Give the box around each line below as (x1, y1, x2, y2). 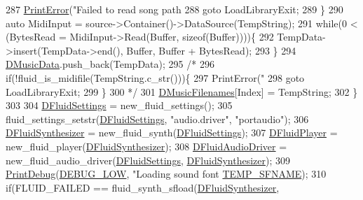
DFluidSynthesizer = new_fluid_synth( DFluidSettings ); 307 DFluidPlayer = (6, 125, 338, 140)
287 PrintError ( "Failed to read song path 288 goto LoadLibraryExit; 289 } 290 (6, 2, 343, 16)
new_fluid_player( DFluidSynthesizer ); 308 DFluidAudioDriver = (6, 138, 287, 153)
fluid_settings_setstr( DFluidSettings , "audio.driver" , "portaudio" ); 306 (6, 111, 309, 126)
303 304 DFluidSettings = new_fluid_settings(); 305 (6, 98, 233, 113)
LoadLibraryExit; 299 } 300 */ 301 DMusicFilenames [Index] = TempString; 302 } (6, 84, 358, 99)
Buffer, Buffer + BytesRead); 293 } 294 (126, 43, 296, 57)
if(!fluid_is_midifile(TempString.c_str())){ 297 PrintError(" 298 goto (6, 70, 305, 85)
